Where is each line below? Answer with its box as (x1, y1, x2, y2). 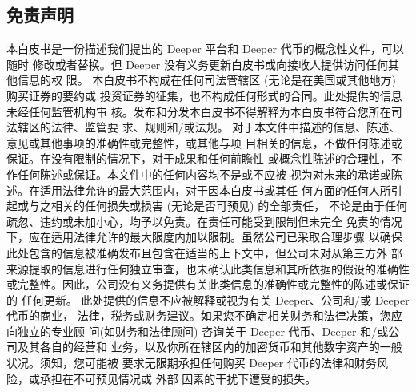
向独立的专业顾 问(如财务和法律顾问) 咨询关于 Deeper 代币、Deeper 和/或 (6, 322, 389, 339)
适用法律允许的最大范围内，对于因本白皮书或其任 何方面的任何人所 (39, 181, 391, 198)
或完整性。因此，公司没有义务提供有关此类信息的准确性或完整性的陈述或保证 (6, 276, 410, 293)
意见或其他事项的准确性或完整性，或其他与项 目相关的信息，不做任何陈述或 (6, 134, 402, 151)
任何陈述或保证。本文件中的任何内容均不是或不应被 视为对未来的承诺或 (17, 165, 391, 182)
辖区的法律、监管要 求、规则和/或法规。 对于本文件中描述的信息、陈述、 (17, 119, 401, 135)
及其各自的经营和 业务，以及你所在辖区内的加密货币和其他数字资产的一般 (17, 338, 402, 355)
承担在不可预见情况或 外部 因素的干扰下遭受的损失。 (39, 370, 317, 386)
